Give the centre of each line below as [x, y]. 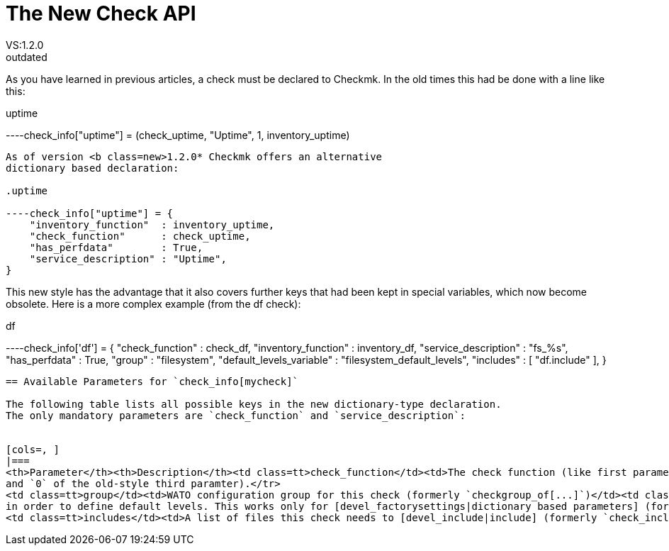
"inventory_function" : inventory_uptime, [152, 224]
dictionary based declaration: [92, 168]
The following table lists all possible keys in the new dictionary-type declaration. [254, 404]
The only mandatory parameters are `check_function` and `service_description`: [236, 415]
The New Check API [101, 13]
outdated [27, 57]
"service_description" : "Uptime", [128, 258]
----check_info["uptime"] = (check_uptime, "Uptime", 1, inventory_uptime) [178, 135]
